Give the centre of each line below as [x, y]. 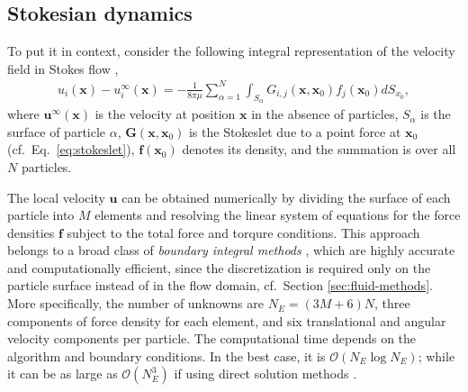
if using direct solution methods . [265, 374]
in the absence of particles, [325, 114]
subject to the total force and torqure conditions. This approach [243, 232]
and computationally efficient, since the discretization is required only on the [219, 267]
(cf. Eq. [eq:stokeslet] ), [71, 149]
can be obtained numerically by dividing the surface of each [286, 197]
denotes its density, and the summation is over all [319, 149]
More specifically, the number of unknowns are [135, 303]
